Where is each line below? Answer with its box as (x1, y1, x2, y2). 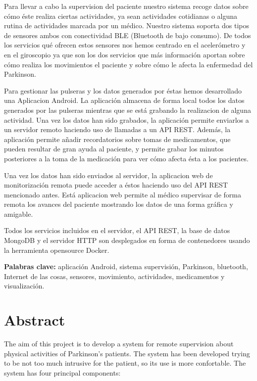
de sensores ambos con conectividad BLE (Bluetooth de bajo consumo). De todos (4, 30, 251, 40)
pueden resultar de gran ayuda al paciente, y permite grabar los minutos (4, 143, 224, 154)
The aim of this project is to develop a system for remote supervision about (4, 338, 234, 349)
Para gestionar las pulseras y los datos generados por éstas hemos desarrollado (4, 85, 242, 95)
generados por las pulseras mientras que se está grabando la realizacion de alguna (4, 104, 251, 115)
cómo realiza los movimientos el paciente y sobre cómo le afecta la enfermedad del (4, 59, 253, 69)
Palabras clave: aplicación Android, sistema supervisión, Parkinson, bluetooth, (4, 261, 248, 272)
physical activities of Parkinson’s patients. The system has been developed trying (4, 348, 250, 358)
